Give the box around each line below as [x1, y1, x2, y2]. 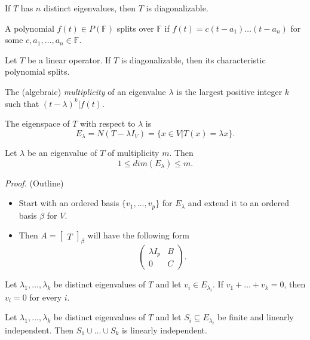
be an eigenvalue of [27, 146, 97, 159]
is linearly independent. [122, 323, 207, 336]
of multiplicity [108, 146, 159, 159]
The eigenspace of [5, 117, 70, 130]
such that [5, 97, 39, 109]
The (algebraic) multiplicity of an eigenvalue [5, 85, 166, 97]
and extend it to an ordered [188, 197, 290, 209]
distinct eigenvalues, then [43, 2, 136, 14]
